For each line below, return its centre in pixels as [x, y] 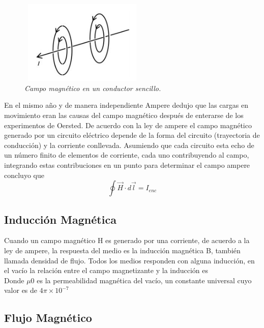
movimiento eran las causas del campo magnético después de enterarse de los [124, 115]
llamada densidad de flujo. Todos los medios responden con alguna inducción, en [129, 260]
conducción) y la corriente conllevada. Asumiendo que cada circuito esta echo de [129, 145]
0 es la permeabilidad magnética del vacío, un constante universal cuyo [141, 280]
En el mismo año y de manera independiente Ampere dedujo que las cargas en [126, 105]
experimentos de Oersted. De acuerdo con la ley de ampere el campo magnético [128, 125]
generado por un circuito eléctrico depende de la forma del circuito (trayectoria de [132, 135]
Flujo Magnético [48, 318]
